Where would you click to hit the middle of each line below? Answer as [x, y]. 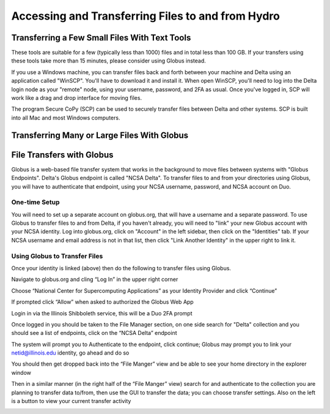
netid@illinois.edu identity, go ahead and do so [70, 353]
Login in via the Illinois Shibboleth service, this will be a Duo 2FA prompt [102, 313]
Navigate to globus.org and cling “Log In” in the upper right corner [95, 279]
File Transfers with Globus [62, 155]
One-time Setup [36, 202]
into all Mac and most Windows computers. [66, 118]
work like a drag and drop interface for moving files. [77, 98]
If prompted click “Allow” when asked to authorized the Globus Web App [102, 302]
